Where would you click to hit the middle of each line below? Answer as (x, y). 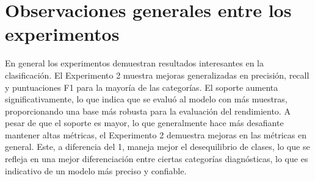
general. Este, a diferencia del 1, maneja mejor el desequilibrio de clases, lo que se (157, 147)
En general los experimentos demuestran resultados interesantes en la (135, 63)
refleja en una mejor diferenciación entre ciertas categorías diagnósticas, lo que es (157, 159)
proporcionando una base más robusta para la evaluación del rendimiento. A (148, 111)
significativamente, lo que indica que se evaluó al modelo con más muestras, (146, 99)
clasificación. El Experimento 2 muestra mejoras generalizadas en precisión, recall (157, 75)
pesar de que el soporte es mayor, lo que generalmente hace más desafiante (144, 123)
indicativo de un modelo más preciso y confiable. (96, 170)
